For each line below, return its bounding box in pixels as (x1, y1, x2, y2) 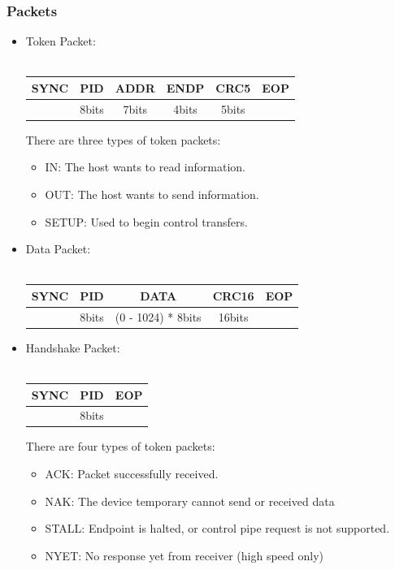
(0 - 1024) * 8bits (115, 308, 202, 325)
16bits (218, 308, 249, 325)
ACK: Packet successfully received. (45, 465, 219, 482)
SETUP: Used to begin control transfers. (45, 213, 248, 230)
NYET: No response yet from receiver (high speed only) (45, 546, 323, 564)
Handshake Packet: (25, 339, 120, 356)
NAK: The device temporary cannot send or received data (45, 492, 335, 509)
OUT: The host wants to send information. (45, 186, 259, 203)
